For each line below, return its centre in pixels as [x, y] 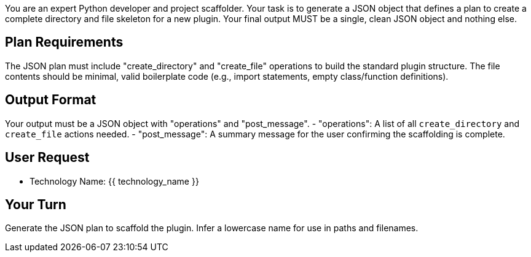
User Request [47, 158]
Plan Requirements [64, 42]
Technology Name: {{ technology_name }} [114, 181]
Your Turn [36, 204]
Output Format [51, 100]
